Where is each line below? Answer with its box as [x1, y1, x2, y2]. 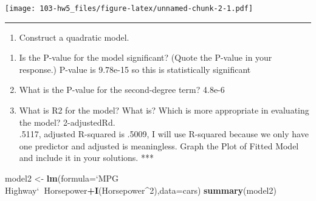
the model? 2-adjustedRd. [19, 115, 115, 128]
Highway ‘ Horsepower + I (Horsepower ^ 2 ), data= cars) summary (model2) [5, 183, 276, 196]
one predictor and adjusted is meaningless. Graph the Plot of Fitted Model [19, 139, 299, 152]
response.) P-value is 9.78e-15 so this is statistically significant [19, 63, 251, 75]
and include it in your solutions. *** [19, 151, 154, 164]
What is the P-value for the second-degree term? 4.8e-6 [19, 83, 225, 96]
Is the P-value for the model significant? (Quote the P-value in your [19, 51, 272, 64]
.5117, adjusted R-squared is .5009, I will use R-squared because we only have [19, 128, 309, 140]
